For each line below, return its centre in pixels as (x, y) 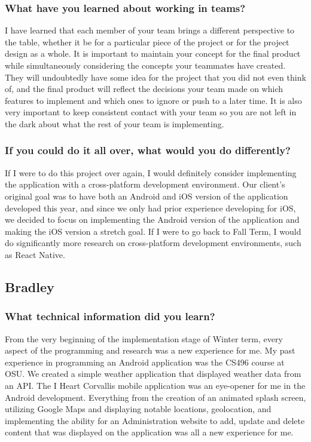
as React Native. (35, 254)
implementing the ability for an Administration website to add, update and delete (155, 420)
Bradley (30, 286)
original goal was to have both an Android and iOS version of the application (147, 196)
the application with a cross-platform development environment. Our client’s (145, 184)
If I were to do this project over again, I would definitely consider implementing (151, 172)
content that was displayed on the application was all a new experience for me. (149, 432)
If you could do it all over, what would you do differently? (148, 150)
